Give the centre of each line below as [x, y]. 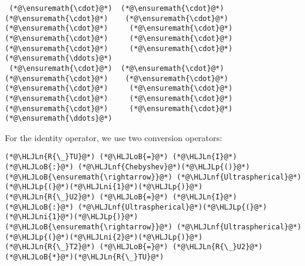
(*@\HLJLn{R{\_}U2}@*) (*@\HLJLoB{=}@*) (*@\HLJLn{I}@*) [121, 197]
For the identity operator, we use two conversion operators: [113, 137]
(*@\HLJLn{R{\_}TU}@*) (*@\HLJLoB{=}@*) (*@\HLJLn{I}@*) [121, 157]
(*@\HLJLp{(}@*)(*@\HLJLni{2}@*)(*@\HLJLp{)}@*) [104, 237]
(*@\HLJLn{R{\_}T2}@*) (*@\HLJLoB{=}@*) [87, 247]
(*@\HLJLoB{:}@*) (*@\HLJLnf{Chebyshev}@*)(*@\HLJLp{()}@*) [128, 167]
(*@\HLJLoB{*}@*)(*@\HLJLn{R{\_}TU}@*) [84, 257]
